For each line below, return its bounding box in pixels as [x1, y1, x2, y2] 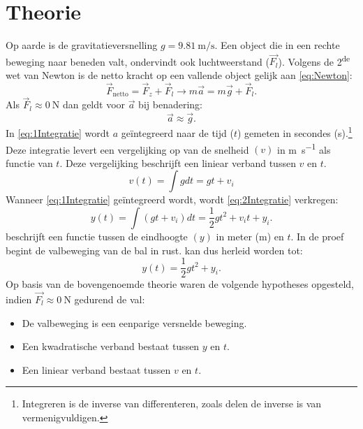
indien [6, 292, 32, 307]
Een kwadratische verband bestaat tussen [22, 339, 200, 354]
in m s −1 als [277, 140, 331, 157]
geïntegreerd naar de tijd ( [121, 125, 234, 140]
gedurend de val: [74, 292, 145, 307]
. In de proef [290, 228, 344, 243]
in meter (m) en [216, 228, 284, 243]
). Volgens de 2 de [278, 52, 350, 68]
